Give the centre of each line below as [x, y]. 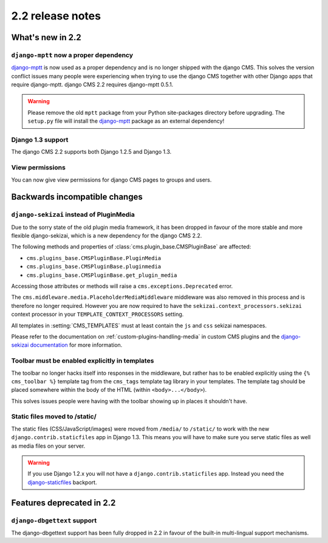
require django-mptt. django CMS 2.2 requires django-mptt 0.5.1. [92, 84]
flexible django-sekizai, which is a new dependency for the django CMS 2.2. [107, 236]
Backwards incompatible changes [77, 197]
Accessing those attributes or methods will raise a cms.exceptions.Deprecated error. [122, 286]
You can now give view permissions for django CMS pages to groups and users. [111, 180]
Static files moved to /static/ [54, 417]
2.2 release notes [56, 16]
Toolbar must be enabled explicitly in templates [83, 361]
